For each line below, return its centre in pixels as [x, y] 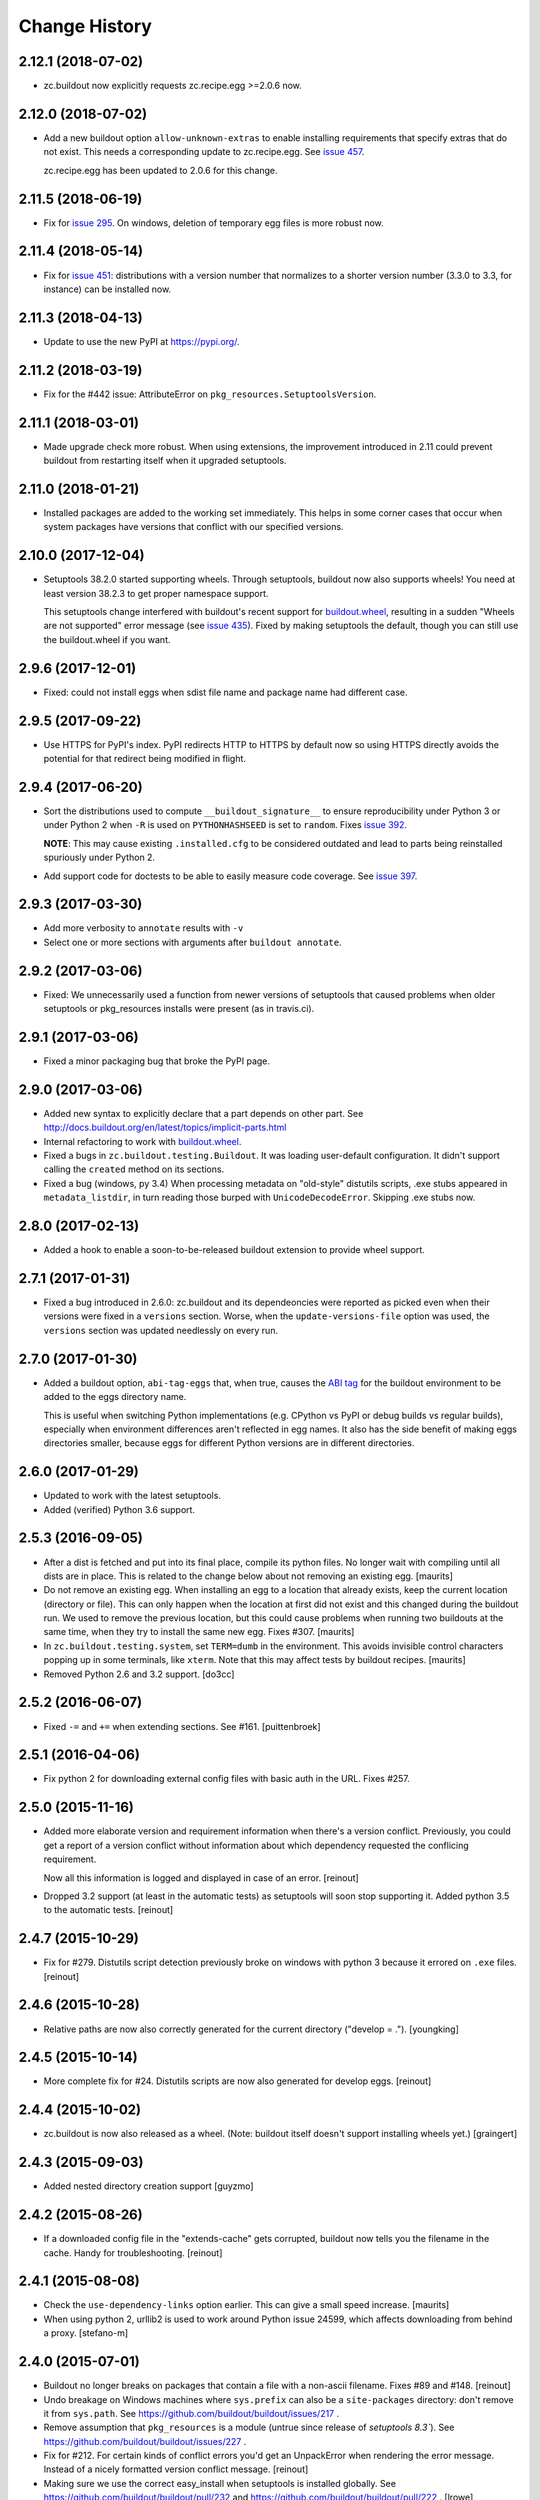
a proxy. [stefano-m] [86, 2333]
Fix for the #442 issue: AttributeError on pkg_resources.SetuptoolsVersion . [210, 394]
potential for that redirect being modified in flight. [145, 759]
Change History [85, 26]
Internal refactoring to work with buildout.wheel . [142, 1141]
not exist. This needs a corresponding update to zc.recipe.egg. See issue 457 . [204, 152]
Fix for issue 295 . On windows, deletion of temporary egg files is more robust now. [213, 222]
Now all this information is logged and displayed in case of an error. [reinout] [201, 1877]
